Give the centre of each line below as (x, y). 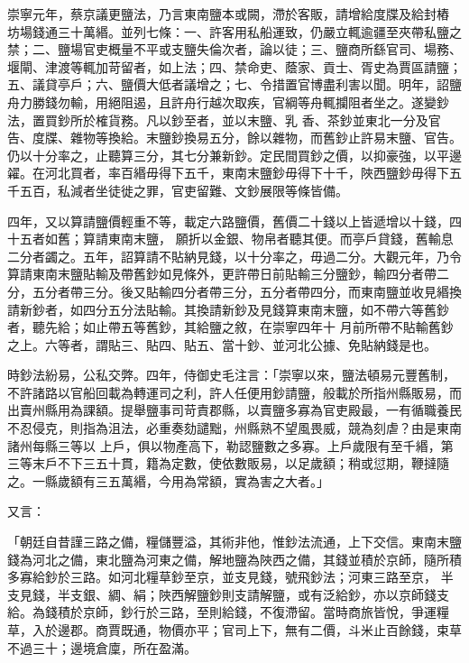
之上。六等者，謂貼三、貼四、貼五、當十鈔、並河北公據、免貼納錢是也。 (222, 344)
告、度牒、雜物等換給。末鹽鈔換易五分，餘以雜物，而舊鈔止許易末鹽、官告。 (234, 138)
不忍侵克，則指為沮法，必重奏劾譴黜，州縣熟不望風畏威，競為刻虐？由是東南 (234, 428)
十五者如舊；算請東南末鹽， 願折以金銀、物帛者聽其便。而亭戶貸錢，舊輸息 (230, 239)
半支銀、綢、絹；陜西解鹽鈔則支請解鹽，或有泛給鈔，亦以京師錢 (247, 594)
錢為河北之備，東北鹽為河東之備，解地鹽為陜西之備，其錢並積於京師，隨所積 (234, 559)
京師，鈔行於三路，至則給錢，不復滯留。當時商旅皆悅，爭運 (259, 612)
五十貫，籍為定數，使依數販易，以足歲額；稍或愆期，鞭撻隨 (272, 463)
